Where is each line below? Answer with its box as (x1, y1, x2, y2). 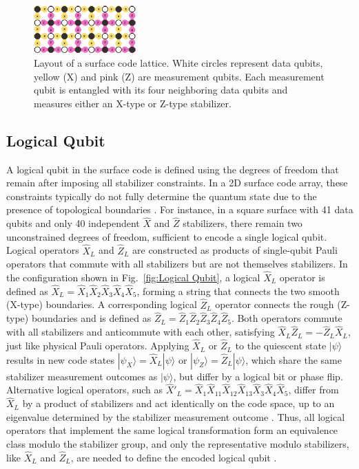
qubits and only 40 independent (6, 216, 140, 230)
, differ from (288, 382, 339, 397)
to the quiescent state (235, 338, 327, 353)
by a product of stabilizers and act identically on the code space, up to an (22, 396, 335, 411)
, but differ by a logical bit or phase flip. (173, 369, 343, 383)
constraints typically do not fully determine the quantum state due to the (6, 188, 317, 203)
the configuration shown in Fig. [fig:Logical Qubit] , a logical (6, 270, 260, 284)
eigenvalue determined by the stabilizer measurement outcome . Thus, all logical (6, 409, 345, 424)
